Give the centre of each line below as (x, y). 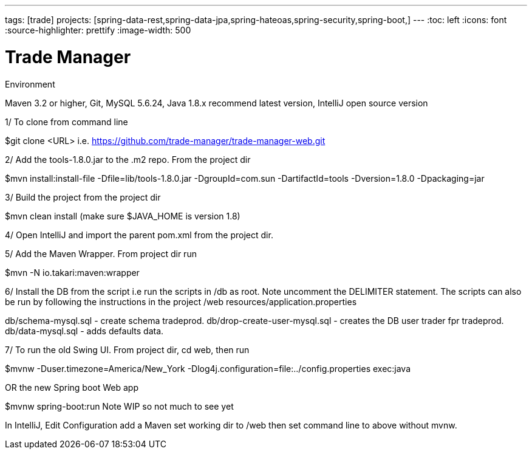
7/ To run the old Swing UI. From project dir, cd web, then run (127, 349)
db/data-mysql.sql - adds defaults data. (84, 331)
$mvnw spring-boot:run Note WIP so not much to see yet (119, 406)
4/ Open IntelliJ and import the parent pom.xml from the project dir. (139, 235)
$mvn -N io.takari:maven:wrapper (72, 272)
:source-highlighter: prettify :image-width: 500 (98, 30)
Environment (30, 84)
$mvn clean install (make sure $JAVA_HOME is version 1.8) (123, 216)
